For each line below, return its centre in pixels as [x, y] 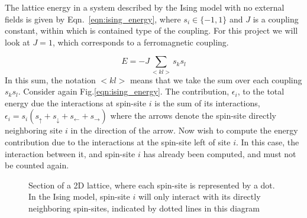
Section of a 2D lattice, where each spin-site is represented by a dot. [152, 185]
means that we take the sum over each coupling [216, 79]
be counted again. [37, 165]
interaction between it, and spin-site [70, 153]
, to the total [261, 91]
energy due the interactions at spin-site [76, 103]
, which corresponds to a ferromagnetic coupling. [140, 42]
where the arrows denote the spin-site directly [193, 115]
